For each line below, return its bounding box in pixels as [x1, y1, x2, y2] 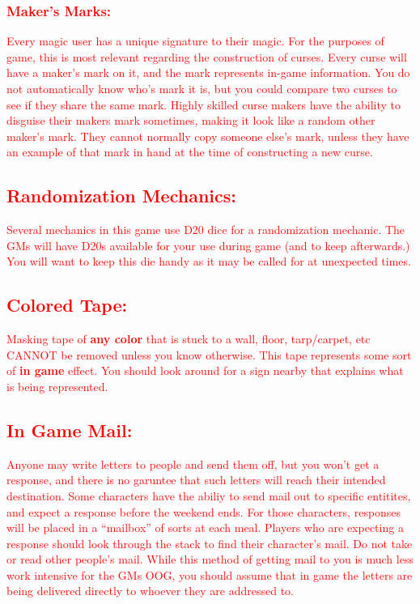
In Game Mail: [6, 417, 133, 442]
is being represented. [6, 377, 108, 394]
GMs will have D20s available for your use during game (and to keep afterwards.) [6, 236, 410, 253]
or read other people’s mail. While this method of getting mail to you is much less [6, 551, 414, 568]
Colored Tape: [6, 292, 128, 317]
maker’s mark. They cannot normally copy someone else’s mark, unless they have [6, 127, 409, 144]
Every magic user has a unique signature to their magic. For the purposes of [6, 32, 384, 49]
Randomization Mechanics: [6, 183, 236, 208]
